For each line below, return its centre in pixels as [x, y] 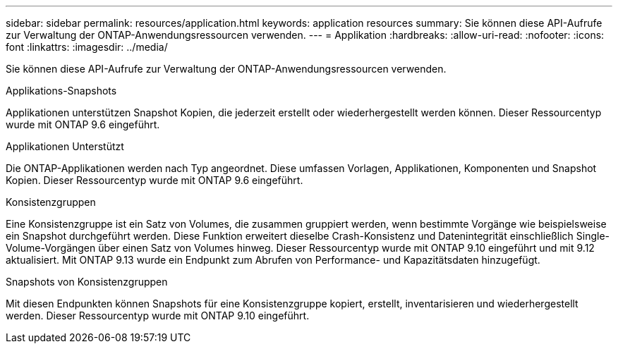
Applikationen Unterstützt [65, 146]
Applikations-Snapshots [61, 91]
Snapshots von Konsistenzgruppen [87, 282]
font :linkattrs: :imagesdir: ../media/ [87, 47]
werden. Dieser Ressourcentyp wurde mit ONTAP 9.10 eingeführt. [158, 316]
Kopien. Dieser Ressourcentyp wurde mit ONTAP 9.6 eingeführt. [154, 180]
